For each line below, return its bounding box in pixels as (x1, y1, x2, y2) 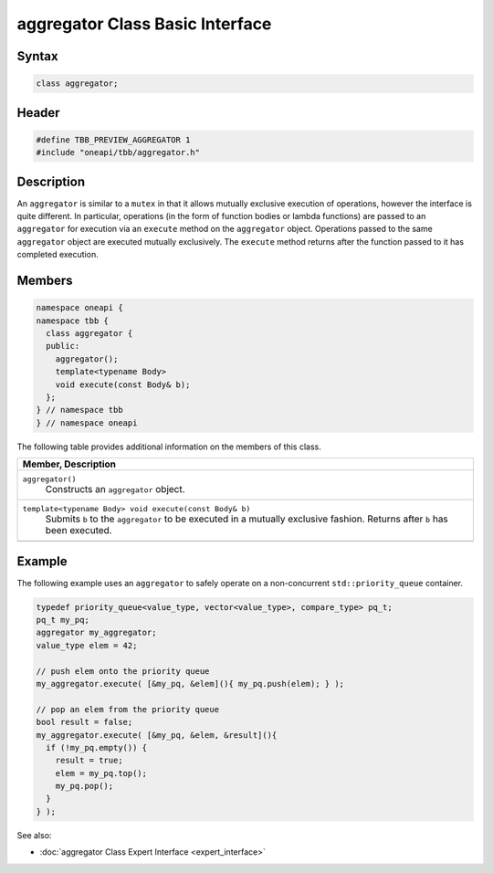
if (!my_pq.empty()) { (46, 742, 148, 752)
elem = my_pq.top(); (55, 768, 148, 778)
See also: (16, 829, 52, 840)
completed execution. (16, 249, 100, 260)
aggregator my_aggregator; (36, 627, 157, 638)
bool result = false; (36, 717, 133, 728)
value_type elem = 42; (36, 640, 138, 650)
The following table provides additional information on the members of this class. (16, 441, 321, 452)
